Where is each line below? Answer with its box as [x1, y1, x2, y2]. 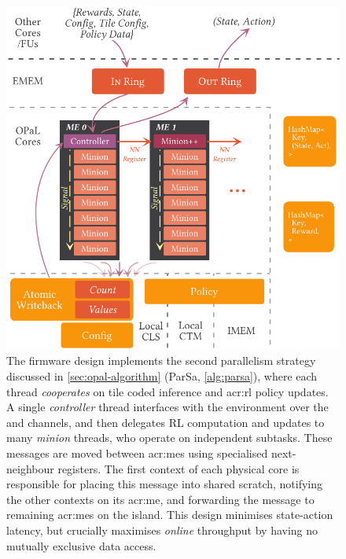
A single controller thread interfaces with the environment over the [6, 399, 329, 415]
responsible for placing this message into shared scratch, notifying [6, 476, 323, 492]
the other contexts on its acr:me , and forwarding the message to [6, 491, 315, 507]
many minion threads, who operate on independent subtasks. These [6, 429, 333, 446]
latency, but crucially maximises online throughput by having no [6, 521, 318, 538]
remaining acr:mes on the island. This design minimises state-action [6, 506, 333, 523]
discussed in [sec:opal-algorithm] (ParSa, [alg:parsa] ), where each [6, 368, 318, 384]
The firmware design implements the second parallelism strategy [6, 352, 316, 369]
